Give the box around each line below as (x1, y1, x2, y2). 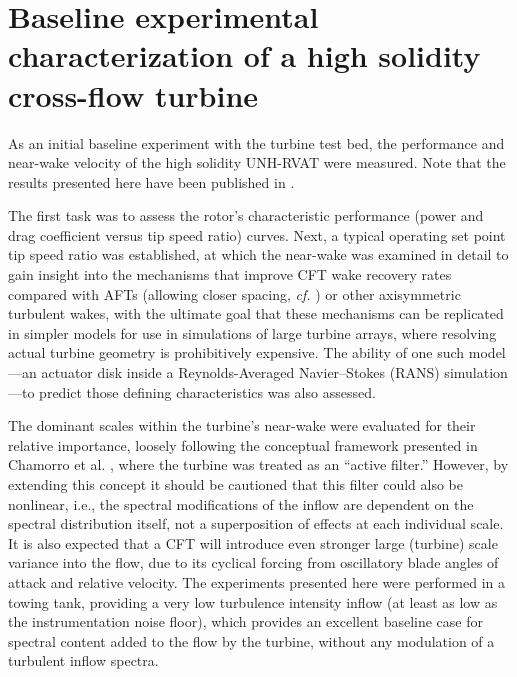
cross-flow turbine (8, 74, 259, 115)
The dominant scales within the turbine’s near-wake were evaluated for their (8, 415, 476, 436)
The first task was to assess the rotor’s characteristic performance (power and (8, 205, 484, 226)
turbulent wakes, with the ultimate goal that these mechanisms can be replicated (8, 303, 504, 324)
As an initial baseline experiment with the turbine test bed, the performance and (8, 132, 505, 153)
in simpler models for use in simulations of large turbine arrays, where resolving (8, 322, 497, 343)
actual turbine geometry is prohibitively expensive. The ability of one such (8, 342, 465, 363)
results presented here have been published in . (8, 171, 295, 192)
